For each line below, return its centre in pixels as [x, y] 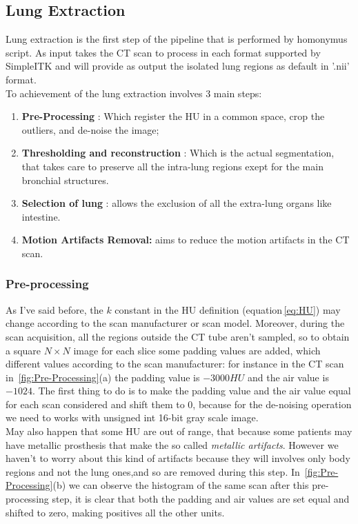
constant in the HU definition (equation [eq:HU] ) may [228, 309]
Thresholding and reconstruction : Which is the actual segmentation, [178, 153]
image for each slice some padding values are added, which [197, 350]
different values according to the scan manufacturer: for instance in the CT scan [175, 364]
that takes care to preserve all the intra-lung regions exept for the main [172, 166]
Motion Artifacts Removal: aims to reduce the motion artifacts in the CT [186, 240]
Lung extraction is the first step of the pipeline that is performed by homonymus [177, 39]
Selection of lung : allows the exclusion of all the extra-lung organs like [177, 203]
